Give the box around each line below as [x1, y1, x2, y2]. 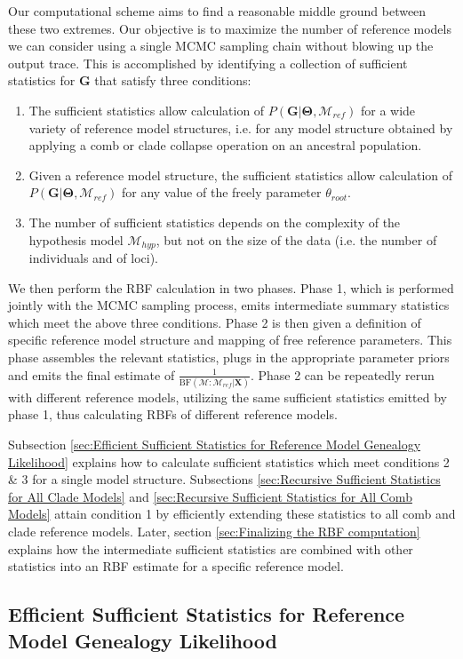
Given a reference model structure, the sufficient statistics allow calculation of [28, 165, 453, 184]
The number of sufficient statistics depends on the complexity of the [28, 212, 401, 231]
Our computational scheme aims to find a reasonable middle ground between [8, 2, 427, 20]
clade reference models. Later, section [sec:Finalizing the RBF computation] [8, 522, 420, 541]
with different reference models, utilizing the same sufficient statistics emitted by [8, 387, 448, 406]
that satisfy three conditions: [94, 71, 251, 90]
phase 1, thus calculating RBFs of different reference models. [8, 405, 338, 424]
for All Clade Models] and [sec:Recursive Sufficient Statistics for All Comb [8, 487, 412, 505]
